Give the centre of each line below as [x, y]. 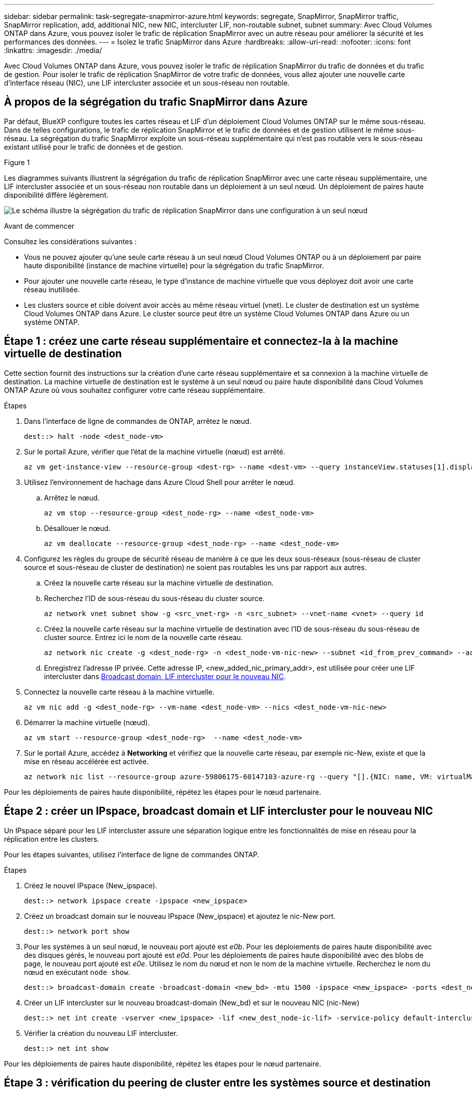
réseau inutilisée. [52, 289]
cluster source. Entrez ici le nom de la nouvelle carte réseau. [143, 637]
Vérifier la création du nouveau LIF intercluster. [101, 1033]
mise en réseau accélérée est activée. [86, 761]
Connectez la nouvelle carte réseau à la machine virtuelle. [119, 692]
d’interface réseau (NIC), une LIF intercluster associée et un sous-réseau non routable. [147, 83]
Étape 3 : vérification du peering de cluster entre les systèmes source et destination [217, 1082]
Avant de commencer [39, 226]
